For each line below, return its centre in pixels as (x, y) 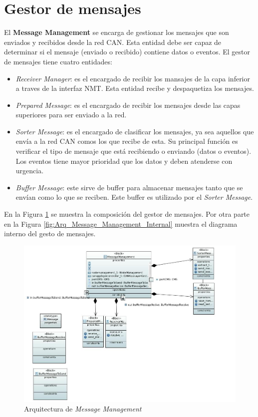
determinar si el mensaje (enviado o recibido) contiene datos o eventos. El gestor (127, 52)
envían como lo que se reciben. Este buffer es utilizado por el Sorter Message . (134, 197)
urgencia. (30, 171)
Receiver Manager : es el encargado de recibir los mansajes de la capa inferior (133, 78)
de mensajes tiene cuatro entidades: (58, 61)
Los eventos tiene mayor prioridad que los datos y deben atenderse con (124, 161)
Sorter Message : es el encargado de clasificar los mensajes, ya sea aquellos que (135, 131)
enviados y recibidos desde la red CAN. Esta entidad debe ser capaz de (113, 42)
